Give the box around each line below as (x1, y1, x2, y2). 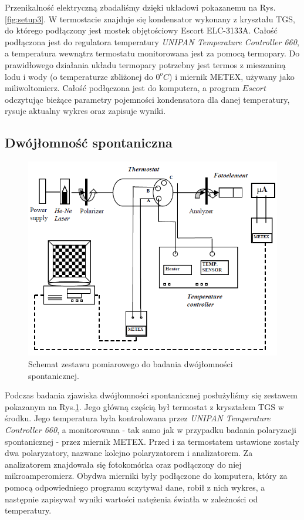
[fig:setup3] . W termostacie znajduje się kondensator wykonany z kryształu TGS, (5, 12, 295, 25)
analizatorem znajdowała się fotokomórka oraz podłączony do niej (5, 458, 242, 470)
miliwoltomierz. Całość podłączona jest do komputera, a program (5, 82, 240, 94)
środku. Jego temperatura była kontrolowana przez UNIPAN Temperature (5, 412, 271, 424)
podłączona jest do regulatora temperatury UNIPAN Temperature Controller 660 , (5, 35, 299, 48)
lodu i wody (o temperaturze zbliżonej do (5, 70, 153, 82)
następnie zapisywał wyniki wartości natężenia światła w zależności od (5, 492, 258, 505)
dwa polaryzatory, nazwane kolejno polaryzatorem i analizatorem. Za (5, 447, 253, 459)
